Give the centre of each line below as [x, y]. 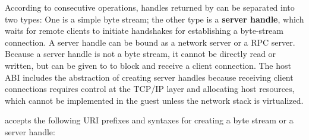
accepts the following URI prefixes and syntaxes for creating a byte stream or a [149, 120]
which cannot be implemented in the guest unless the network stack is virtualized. [154, 100]
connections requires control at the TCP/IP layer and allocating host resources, [150, 89]
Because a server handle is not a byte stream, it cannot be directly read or [141, 54]
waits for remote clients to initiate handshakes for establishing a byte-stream [144, 31]
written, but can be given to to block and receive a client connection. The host [148, 65]
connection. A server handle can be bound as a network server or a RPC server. [150, 42]
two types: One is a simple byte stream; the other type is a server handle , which [154, 19]
